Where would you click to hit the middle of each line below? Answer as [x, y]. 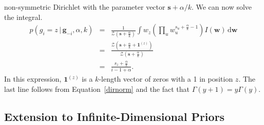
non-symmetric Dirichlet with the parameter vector [85, 7]
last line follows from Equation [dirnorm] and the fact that [97, 89]
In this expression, [33, 79]
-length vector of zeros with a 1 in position [166, 79]
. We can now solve [222, 7]
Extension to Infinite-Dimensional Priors [115, 116]
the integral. [23, 17]
